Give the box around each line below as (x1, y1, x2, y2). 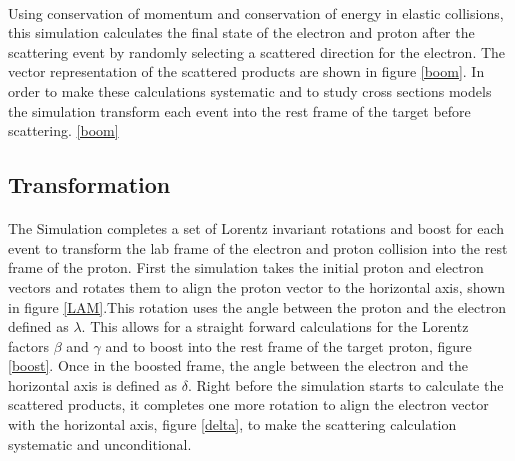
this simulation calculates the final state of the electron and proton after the (8, 22, 475, 43)
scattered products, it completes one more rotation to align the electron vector (8, 394, 489, 415)
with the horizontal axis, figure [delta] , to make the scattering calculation (8, 414, 457, 435)
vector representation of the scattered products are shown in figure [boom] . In (8, 61, 485, 82)
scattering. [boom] (8, 120, 119, 141)
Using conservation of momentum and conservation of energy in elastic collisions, (8, 2, 504, 23)
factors (8, 335, 49, 356)
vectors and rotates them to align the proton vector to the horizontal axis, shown (8, 276, 506, 297)
